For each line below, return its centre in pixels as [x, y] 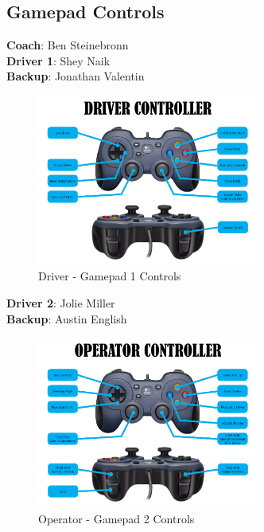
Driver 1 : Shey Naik [58, 60]
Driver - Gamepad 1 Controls [110, 276]
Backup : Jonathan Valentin [76, 76]
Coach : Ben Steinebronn [68, 45]
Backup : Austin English [67, 318]
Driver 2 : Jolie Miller [61, 303]
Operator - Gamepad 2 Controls [116, 518]
